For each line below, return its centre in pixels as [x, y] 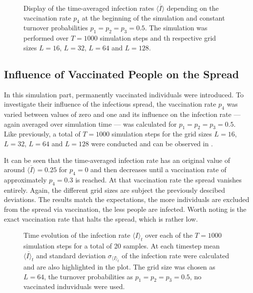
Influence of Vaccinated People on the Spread [122, 74]
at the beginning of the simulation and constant [153, 17]
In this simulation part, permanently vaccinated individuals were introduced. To [124, 94]
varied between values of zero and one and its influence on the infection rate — [122, 114]
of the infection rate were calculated [176, 255]
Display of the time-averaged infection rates [89, 8]
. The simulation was [176, 28]
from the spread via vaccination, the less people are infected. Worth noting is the [125, 209]
